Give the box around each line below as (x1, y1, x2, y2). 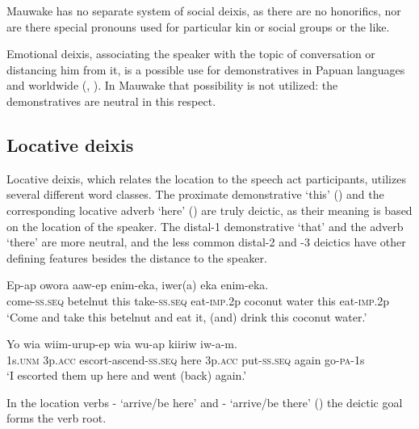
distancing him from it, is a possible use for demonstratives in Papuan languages (6, 61, 405, 78)
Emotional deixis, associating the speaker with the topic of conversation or (6, 45, 375, 62)
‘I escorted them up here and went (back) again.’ (6, 367, 247, 384)
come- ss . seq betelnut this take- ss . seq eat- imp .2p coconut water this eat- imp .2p (6, 292, 390, 309)
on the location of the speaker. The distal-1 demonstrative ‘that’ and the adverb (6, 217, 404, 234)
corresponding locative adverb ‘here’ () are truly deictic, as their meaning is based (6, 201, 413, 218)
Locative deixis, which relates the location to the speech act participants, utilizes (6, 170, 406, 187)
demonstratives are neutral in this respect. (6, 92, 216, 109)
